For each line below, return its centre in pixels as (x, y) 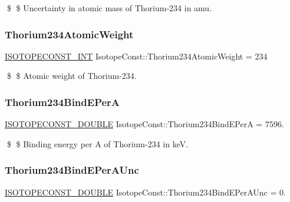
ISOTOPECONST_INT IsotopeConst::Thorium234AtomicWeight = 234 (136, 56)
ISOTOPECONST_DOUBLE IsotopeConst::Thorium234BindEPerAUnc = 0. (145, 192)
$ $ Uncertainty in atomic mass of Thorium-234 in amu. (109, 8)
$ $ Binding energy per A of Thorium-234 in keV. (98, 143)
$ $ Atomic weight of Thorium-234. (72, 76)
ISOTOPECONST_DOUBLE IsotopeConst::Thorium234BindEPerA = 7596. (144, 124)
